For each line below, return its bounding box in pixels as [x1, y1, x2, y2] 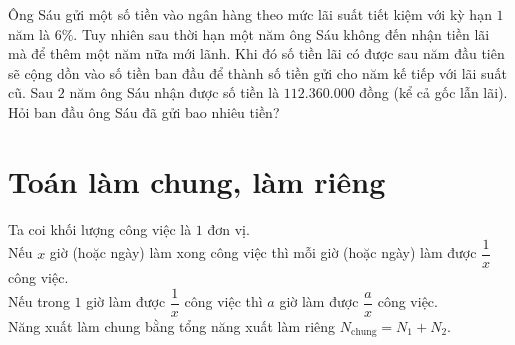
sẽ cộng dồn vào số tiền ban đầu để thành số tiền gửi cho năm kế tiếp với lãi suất [8, 62, 507, 83]
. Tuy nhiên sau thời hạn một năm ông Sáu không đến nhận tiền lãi [73, 23, 490, 44]
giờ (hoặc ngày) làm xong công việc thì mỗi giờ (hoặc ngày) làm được [49, 242, 477, 263]
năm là [8, 23, 50, 44]
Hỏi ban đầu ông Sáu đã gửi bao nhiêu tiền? [8, 101, 280, 122]
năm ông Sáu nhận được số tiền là [69, 82, 280, 103]
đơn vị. [207, 218, 250, 239]
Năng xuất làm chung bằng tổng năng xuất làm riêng [8, 316, 336, 336]
